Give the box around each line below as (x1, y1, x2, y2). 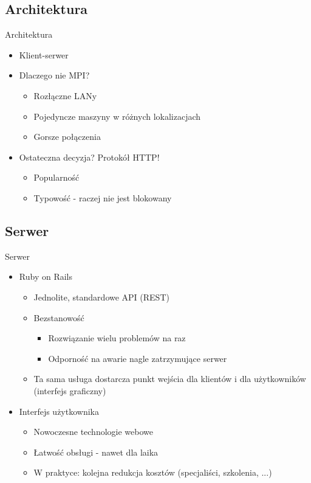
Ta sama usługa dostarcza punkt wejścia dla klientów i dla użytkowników (33, 372, 306, 385)
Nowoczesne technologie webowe (33, 425, 153, 438)
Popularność (33, 171, 80, 184)
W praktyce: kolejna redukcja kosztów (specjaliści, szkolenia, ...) (33, 466, 272, 479)
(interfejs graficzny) (33, 384, 106, 397)
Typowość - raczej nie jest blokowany (33, 191, 172, 204)
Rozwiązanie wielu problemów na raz (48, 332, 186, 344)
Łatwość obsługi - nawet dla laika (33, 445, 159, 458)
